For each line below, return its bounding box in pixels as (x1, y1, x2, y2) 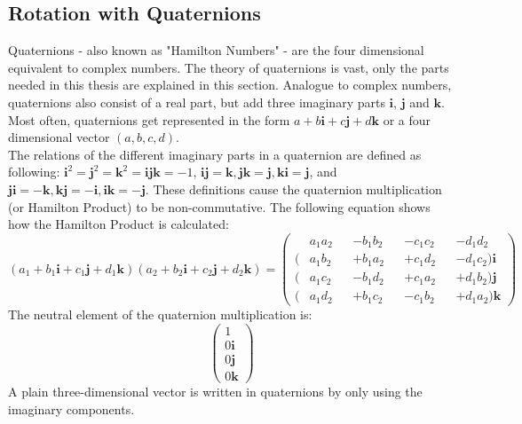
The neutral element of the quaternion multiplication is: (8, 305, 312, 324)
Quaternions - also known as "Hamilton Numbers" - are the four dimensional (8, 41, 424, 59)
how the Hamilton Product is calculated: (8, 215, 229, 233)
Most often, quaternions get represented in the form (8, 110, 290, 129)
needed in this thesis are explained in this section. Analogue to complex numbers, (8, 75, 452, 94)
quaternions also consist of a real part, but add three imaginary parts (8, 92, 385, 111)
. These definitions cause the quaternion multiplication (145, 179, 442, 198)
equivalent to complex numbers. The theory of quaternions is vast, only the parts (8, 58, 449, 76)
